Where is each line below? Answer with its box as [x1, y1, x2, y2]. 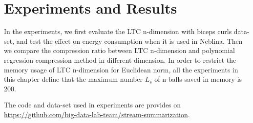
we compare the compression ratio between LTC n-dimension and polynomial [4, 45, 235, 55]
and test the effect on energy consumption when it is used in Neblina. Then [16, 35, 243, 46]
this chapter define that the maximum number [4, 74, 143, 84]
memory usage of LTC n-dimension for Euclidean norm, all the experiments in [4, 64, 238, 74]
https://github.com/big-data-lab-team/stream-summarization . [4, 109, 190, 119]
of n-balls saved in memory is [154, 74, 242, 84]
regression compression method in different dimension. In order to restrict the [4, 54, 236, 65]
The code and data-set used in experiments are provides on [4, 100, 181, 110]
